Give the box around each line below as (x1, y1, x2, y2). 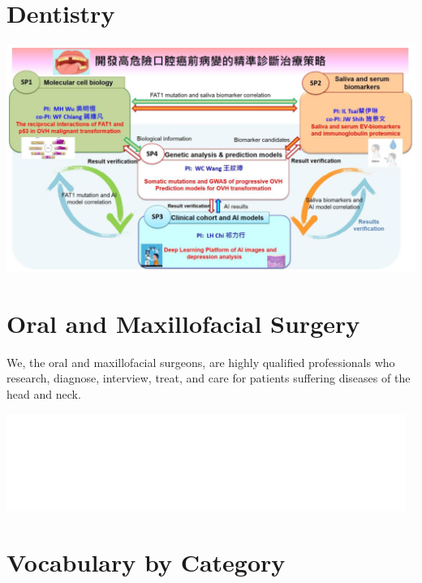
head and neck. (6, 386, 81, 403)
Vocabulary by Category (6, 545, 286, 578)
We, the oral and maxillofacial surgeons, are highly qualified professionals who (6, 353, 395, 370)
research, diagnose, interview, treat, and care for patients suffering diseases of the (6, 369, 411, 387)
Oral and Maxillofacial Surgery (6, 306, 360, 339)
